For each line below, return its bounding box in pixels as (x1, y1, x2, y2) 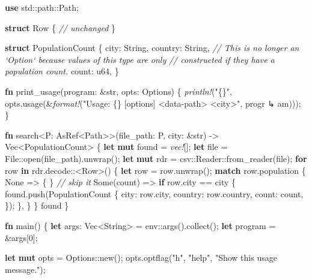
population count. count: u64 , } (5, 65, 119, 77)
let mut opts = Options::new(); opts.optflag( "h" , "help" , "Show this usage (5, 251, 277, 264)
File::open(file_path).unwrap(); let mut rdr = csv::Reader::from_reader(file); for (5, 152, 307, 164)
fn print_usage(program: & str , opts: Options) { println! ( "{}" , (5, 85, 232, 97)
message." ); (5, 263, 46, 275)
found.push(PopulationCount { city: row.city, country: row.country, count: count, (5, 187, 304, 200)
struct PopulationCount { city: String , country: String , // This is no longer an (5, 41, 299, 54)
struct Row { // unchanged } (5, 21, 115, 34)
